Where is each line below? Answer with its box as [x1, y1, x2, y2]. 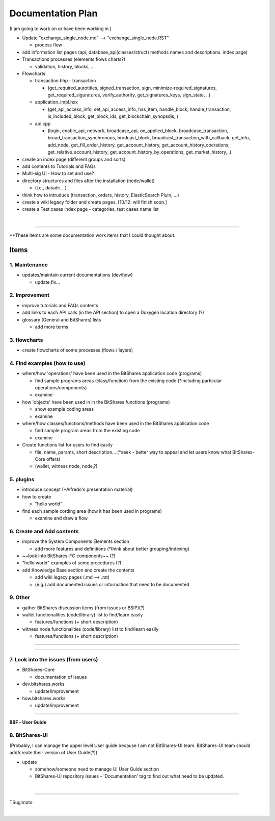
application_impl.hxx [35, 99, 78, 105]
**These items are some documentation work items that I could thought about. [9, 232, 176, 238]
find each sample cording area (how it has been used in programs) [22, 508, 162, 514]
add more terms [35, 324, 69, 330]
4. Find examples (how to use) [9, 360, 86, 367]
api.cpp [35, 120, 51, 127]
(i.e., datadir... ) [35, 185, 67, 191]
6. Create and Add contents [9, 528, 79, 535]
